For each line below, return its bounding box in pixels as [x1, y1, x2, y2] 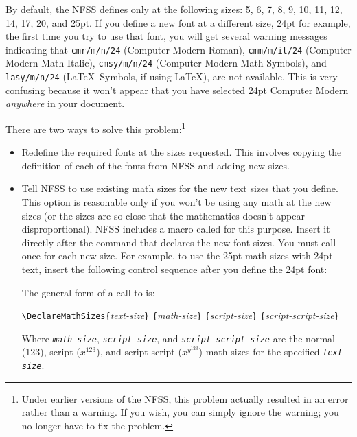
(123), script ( [21, 344, 80, 359]
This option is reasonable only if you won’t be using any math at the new [21, 194, 332, 209]
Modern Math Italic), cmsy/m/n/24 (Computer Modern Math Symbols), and [5, 56, 327, 70]
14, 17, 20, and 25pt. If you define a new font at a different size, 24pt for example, [5, 15, 351, 29]
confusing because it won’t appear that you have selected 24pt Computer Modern [5, 82, 349, 97]
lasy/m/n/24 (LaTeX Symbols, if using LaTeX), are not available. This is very [5, 69, 338, 84]
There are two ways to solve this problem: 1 [5, 119, 186, 136]
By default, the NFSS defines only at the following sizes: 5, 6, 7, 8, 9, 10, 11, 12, [5, 2, 343, 16]
